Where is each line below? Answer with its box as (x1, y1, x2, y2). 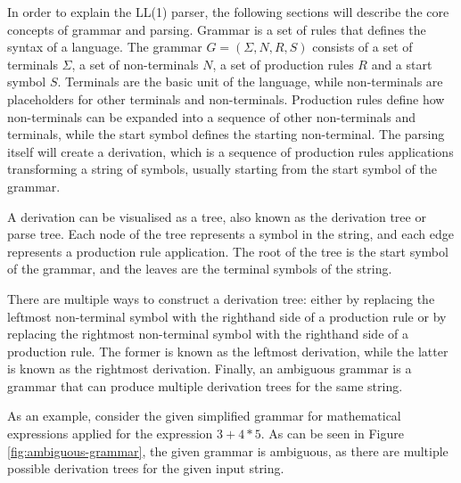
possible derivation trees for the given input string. (7, 459, 284, 478)
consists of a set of (312, 37, 413, 56)
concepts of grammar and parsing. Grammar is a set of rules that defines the (7, 20, 426, 38)
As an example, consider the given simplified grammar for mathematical (7, 406, 401, 425)
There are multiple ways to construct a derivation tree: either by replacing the (7, 289, 435, 307)
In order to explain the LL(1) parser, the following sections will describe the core (7, 3, 449, 20)
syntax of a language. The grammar (7, 37, 202, 56)
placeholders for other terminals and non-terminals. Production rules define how (7, 89, 445, 108)
